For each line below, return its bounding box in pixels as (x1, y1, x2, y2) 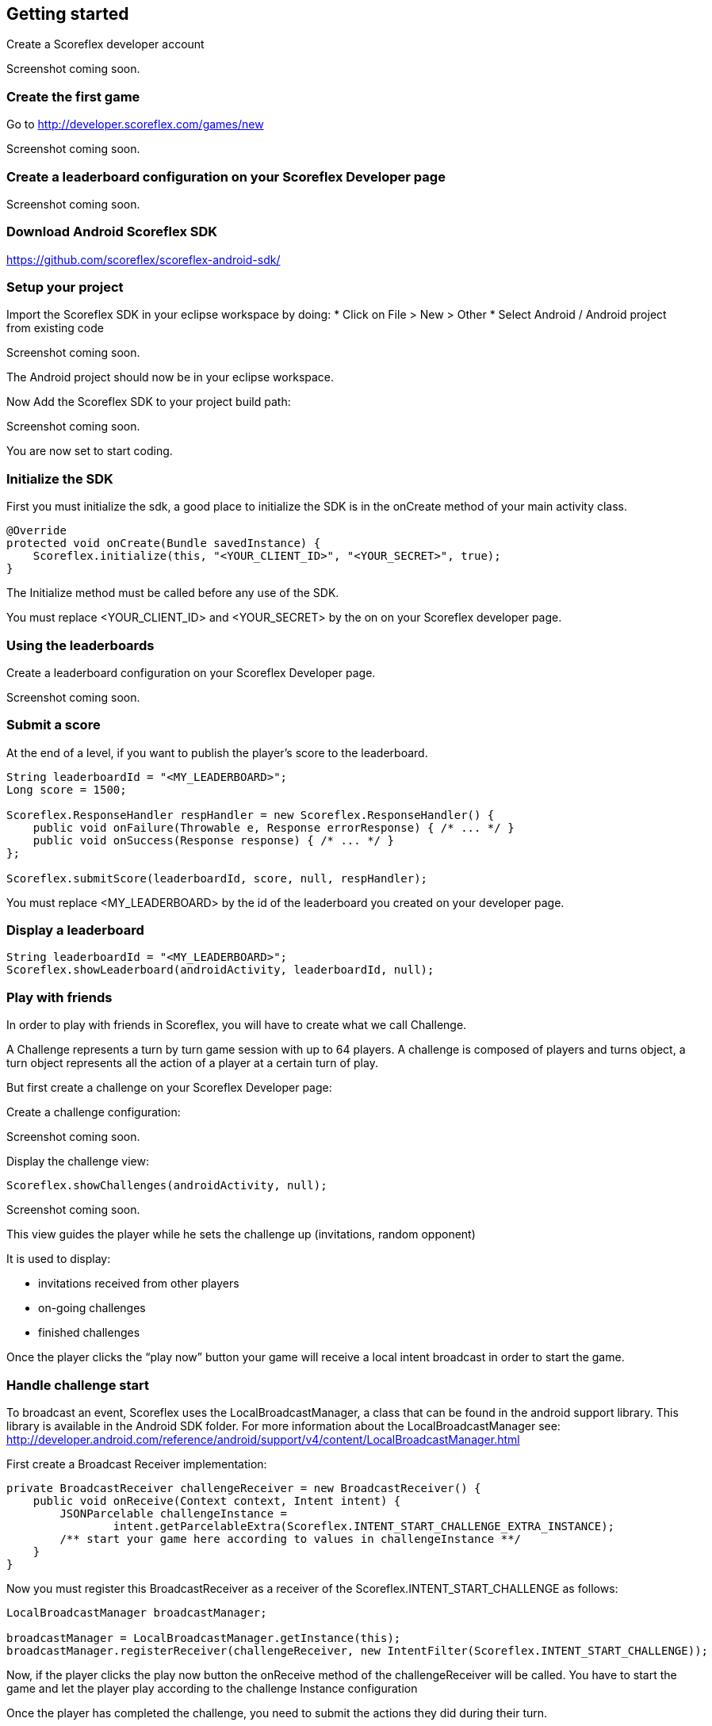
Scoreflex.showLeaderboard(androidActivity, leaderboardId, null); (6, 963, 434, 977)
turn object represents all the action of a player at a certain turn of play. (6, 1056, 378, 1070)
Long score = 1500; (6, 783, 127, 796)
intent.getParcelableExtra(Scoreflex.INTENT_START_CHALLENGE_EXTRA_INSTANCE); (113, 1519, 615, 1533)
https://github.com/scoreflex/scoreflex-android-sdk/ (6, 252, 281, 266)
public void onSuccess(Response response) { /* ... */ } (33, 833, 394, 847)
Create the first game (6, 88, 140, 105)
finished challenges (38, 1326, 140, 1340)
